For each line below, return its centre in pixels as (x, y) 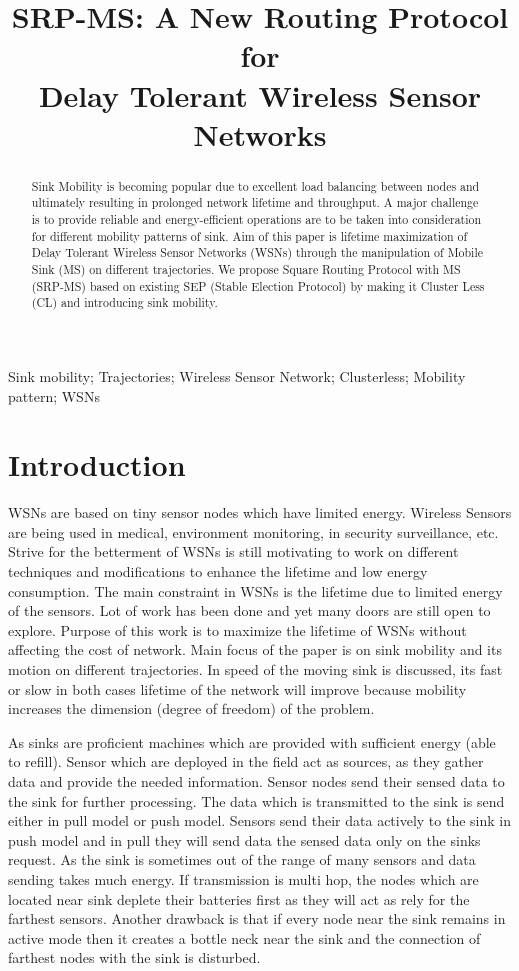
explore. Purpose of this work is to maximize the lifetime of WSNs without (237, 629)
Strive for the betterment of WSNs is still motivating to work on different (233, 551)
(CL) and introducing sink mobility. (124, 302)
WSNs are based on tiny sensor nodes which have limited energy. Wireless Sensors (260, 512)
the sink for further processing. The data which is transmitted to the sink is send (256, 800)
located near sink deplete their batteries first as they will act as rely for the (239, 898)
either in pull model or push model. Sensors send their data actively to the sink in (260, 820)
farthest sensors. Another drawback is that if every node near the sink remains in (257, 918)
